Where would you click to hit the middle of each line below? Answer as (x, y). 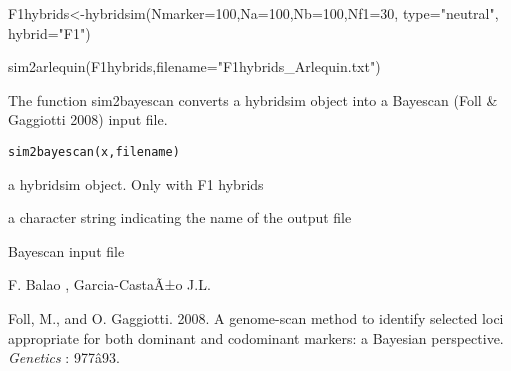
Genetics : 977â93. (64, 357)
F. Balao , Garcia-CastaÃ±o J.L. (109, 284)
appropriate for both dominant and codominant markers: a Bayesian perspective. (256, 337)
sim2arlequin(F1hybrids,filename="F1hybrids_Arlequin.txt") (194, 66)
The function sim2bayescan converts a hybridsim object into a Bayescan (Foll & (253, 99)
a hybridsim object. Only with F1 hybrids (136, 183)
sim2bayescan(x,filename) (94, 151)
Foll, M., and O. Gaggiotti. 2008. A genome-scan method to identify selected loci (256, 318)
